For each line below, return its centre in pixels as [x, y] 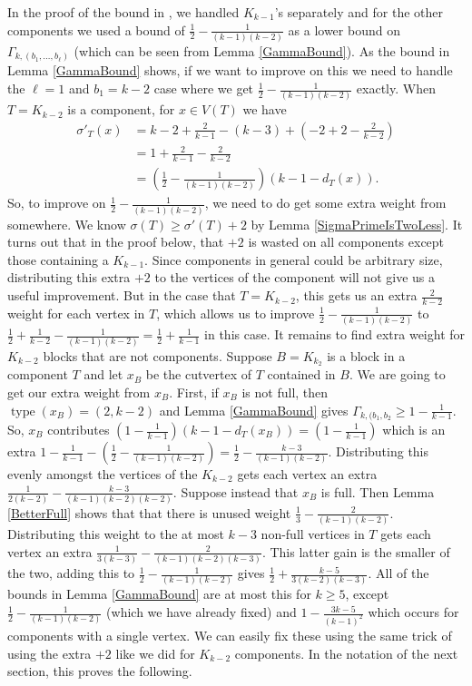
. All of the [398, 573]
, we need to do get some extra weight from [325, 203]
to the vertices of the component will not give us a [295, 277]
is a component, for [121, 109]
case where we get [204, 88]
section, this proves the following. [100, 671]
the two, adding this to [71, 573]
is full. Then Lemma [378, 491]
